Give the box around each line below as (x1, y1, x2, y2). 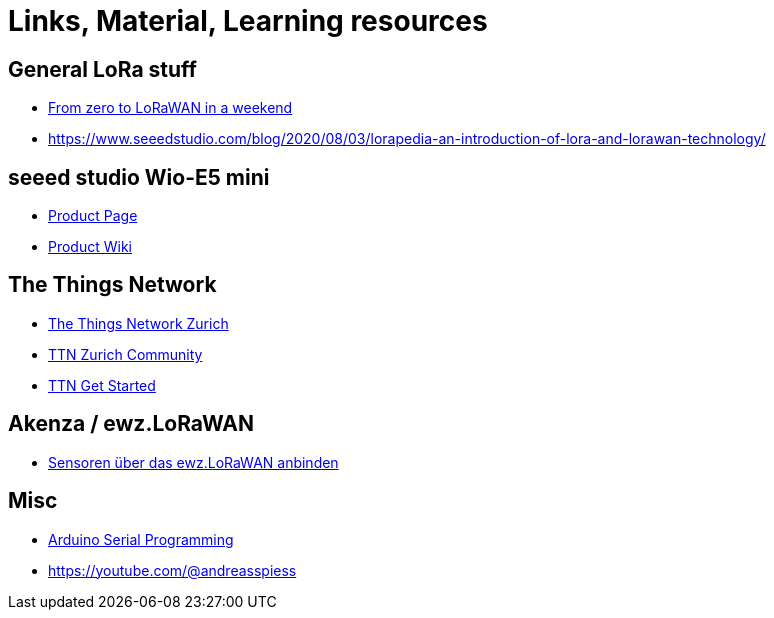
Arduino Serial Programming (48, 530, 234, 548)
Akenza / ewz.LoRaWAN (8, 411, 254, 437)
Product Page (48, 207, 138, 225)
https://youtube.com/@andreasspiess (48, 561, 297, 579)
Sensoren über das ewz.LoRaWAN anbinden (48, 453, 339, 471)
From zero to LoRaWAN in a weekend (48, 99, 293, 117)
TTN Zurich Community (48, 345, 203, 363)
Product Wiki (48, 238, 132, 256)
